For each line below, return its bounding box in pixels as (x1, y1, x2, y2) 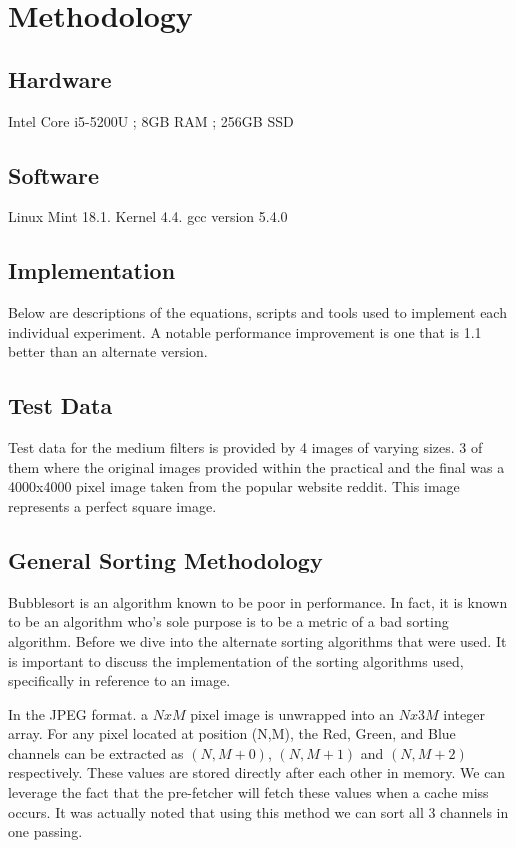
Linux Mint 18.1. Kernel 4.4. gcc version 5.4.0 (8, 206, 288, 227)
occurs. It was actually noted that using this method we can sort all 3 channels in (8, 801, 509, 822)
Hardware (8, 63, 112, 94)
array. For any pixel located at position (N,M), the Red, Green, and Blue (8, 723, 456, 744)
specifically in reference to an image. (8, 670, 231, 691)
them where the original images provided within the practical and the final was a (8, 456, 505, 477)
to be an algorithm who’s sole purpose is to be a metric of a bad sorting (8, 611, 449, 632)
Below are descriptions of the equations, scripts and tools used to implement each (8, 302, 507, 323)
